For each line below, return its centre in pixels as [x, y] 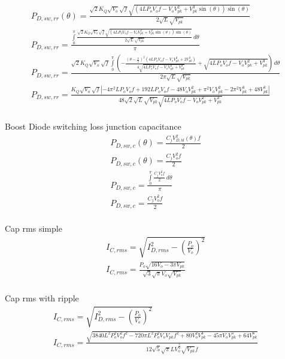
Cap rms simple [34, 228]
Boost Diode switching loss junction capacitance [93, 126]
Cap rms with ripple [42, 297]
